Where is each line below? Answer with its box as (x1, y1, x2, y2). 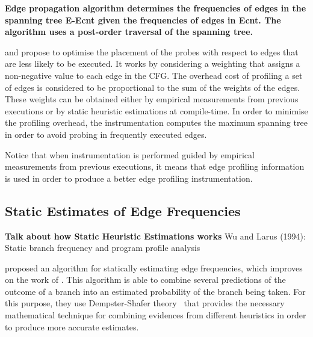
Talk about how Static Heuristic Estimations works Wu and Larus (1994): (5, 229, 306, 242)
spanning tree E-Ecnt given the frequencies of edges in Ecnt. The (5, 13, 281, 26)
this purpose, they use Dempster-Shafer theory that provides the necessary (5, 297, 285, 309)
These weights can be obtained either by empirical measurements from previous (5, 93, 299, 105)
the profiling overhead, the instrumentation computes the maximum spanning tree (5, 116, 308, 129)
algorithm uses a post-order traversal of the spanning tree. (5, 25, 253, 38)
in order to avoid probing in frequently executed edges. (5, 128, 207, 140)
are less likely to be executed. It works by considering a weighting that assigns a (5, 57, 300, 70)
